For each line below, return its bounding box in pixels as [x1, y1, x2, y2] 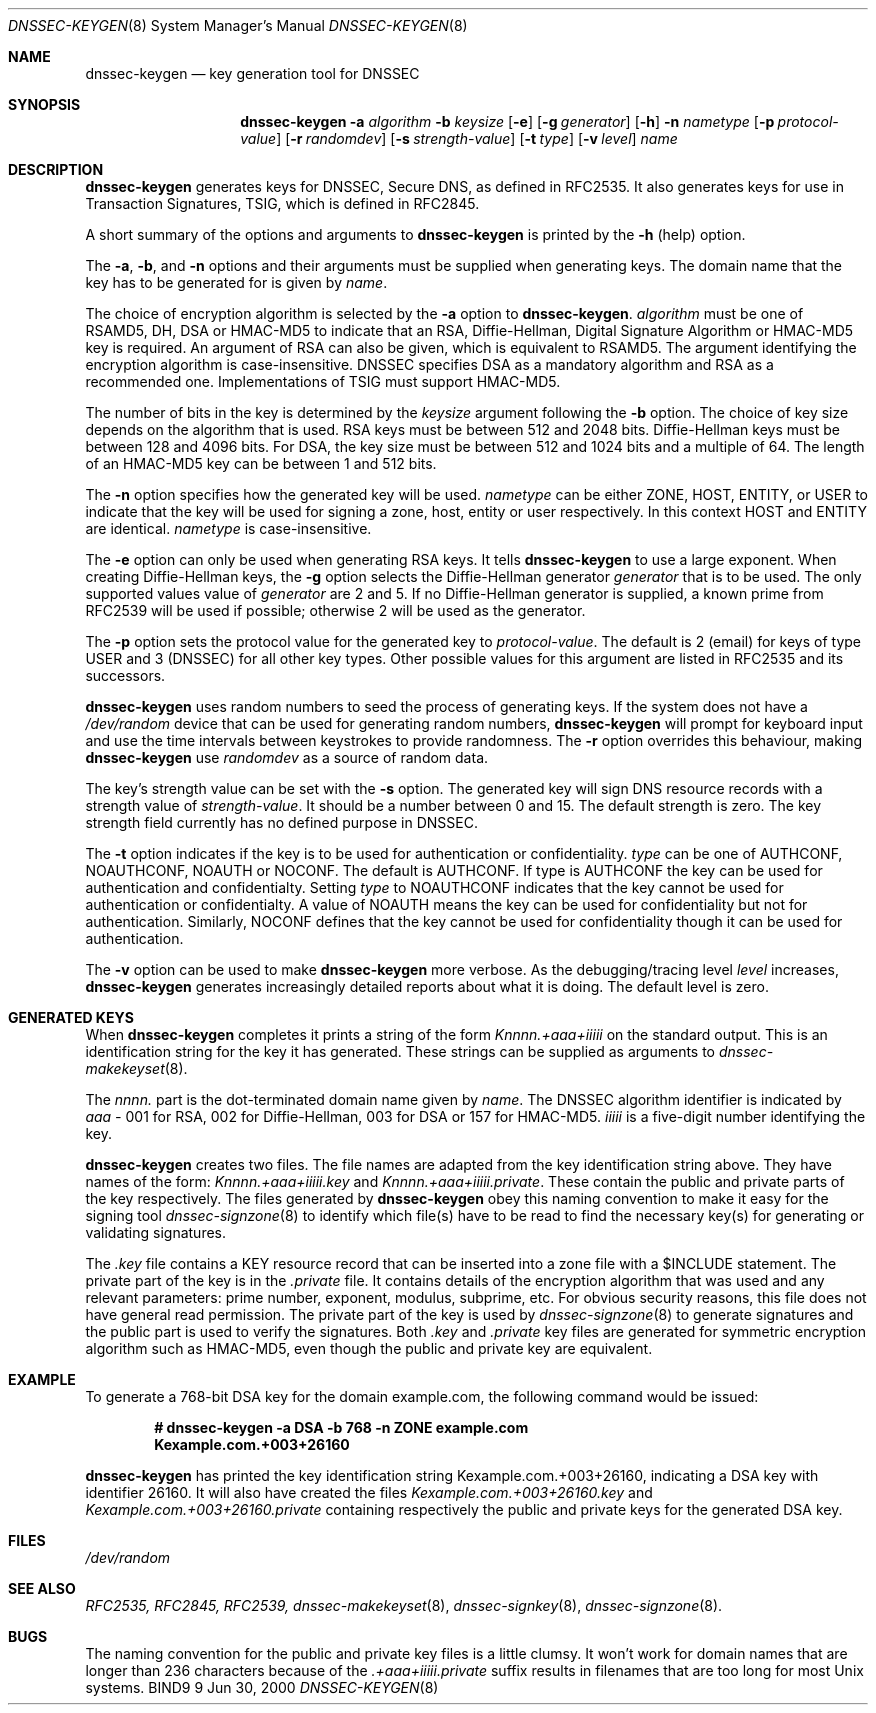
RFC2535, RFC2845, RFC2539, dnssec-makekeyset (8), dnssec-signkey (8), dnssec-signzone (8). [85, 1597, 723, 1614]
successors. [85, 667, 166, 684]
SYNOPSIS [8, 96, 81, 113]
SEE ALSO [8, 1580, 76, 1597]
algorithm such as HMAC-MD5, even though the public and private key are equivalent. [85, 1340, 653, 1357]
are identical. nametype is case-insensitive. [85, 520, 372, 537]
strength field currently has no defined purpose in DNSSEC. [85, 814, 478, 831]
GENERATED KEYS [8, 1009, 134, 1026]
